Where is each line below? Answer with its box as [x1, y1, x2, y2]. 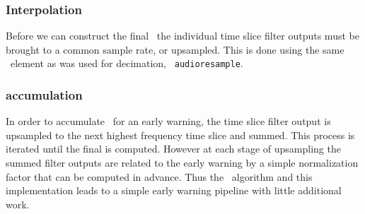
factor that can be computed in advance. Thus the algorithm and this [6, 169, 313, 184]
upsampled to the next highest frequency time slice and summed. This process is [6, 127, 355, 142]
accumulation [6, 85, 83, 103]
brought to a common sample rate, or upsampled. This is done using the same [6, 42, 344, 57]
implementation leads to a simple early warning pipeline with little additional [6, 183, 342, 198]
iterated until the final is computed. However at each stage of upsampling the [6, 141, 341, 156]
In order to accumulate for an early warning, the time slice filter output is [6, 114, 331, 129]
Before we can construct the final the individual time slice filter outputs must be [6, 28, 359, 43]
